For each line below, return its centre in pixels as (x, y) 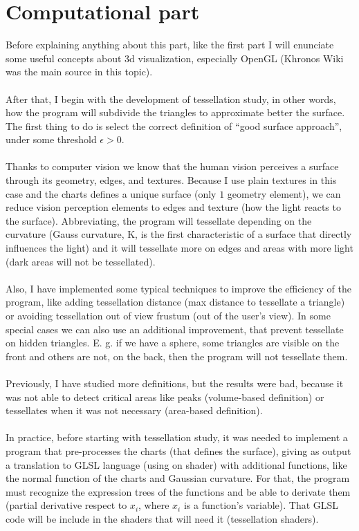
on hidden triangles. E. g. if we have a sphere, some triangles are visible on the (173, 343)
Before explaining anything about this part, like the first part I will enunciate (170, 45)
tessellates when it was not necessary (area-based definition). (134, 410)
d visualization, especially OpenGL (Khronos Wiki (237, 58)
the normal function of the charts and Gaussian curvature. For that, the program (178, 478)
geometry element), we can (284, 193)
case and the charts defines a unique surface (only (111, 193)
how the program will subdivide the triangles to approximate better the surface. (175, 112)
